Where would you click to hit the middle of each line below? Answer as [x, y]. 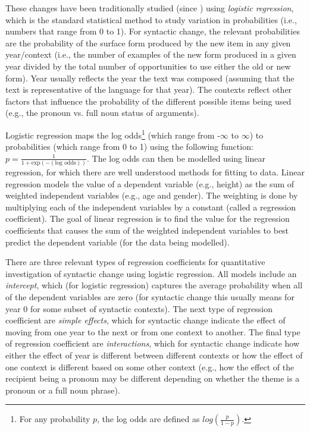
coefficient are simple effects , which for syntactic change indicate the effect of [145, 320]
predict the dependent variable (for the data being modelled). [118, 242]
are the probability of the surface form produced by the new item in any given [148, 43]
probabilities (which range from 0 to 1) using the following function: [129, 147]
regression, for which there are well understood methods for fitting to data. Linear [155, 172]
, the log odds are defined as [148, 419]
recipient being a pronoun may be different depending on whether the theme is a [153, 378]
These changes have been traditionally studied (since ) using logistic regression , [150, 8]
